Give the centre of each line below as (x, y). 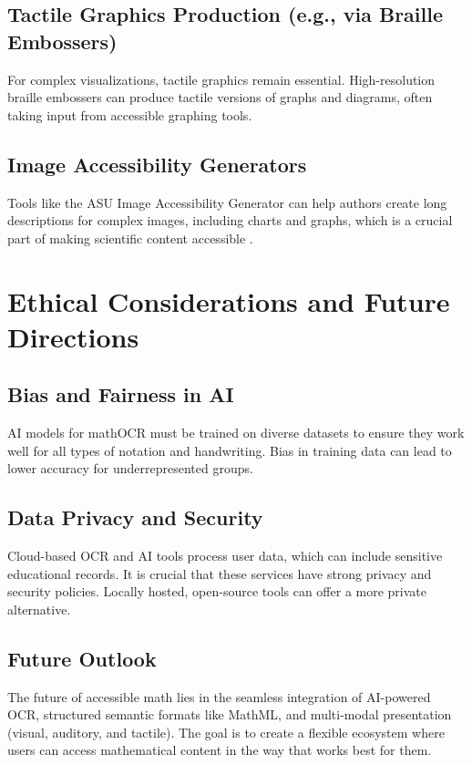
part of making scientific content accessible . (130, 238)
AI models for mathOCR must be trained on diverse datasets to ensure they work (236, 433)
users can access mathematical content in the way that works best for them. (220, 750)
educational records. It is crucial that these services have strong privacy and (220, 573)
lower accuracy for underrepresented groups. (130, 468)
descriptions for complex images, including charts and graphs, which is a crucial (230, 220)
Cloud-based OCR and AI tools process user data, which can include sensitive (225, 556)
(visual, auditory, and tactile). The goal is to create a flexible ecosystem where (226, 732)
